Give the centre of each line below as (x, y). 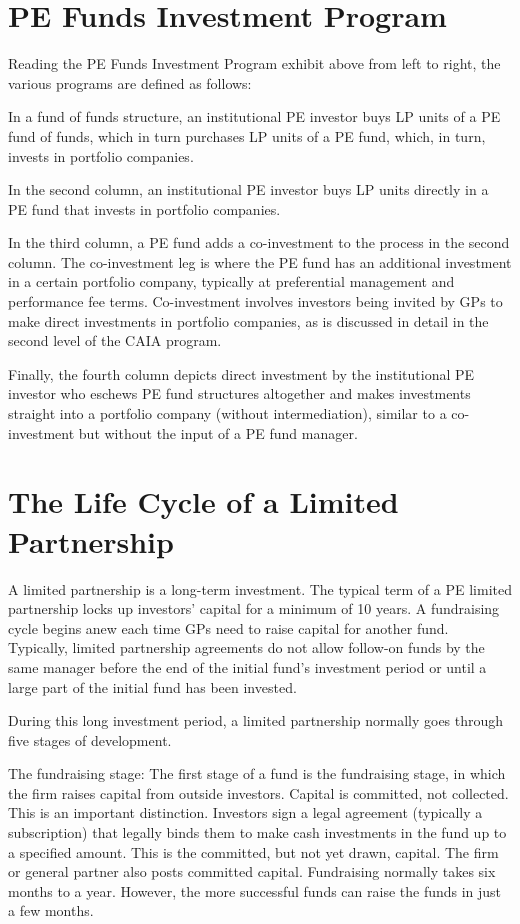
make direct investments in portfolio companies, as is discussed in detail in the (248, 320)
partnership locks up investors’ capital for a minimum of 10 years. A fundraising (254, 608)
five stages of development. (90, 739)
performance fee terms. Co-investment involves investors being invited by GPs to (255, 301)
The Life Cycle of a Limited (203, 501)
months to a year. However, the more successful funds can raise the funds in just (255, 890)
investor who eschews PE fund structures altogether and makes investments (239, 393)
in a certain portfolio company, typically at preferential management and (231, 281)
